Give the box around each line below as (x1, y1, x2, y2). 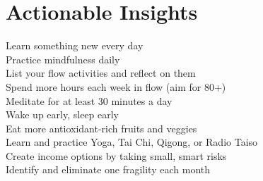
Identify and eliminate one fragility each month (6, 162, 211, 177)
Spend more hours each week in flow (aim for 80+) (6, 79, 226, 94)
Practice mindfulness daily (6, 51, 120, 66)
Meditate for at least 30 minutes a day (6, 93, 173, 108)
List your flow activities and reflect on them (6, 65, 196, 80)
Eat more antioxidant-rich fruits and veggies (6, 120, 197, 135)
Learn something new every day (6, 38, 144, 53)
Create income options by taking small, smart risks (6, 148, 227, 163)
